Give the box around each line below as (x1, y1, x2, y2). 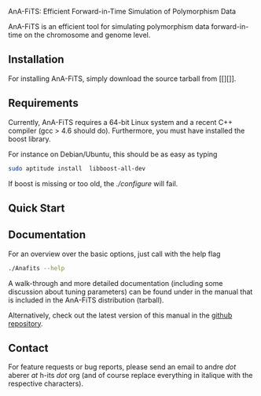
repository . (8, 318, 43, 328)
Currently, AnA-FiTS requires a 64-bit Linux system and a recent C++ (8, 117, 233, 126)
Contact (8, 341, 49, 354)
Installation (8, 53, 64, 66)
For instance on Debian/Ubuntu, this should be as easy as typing (8, 149, 218, 159)
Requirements (8, 97, 79, 110)
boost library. (8, 134, 51, 144)
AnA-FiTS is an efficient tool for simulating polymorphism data (8, 22, 210, 31)
